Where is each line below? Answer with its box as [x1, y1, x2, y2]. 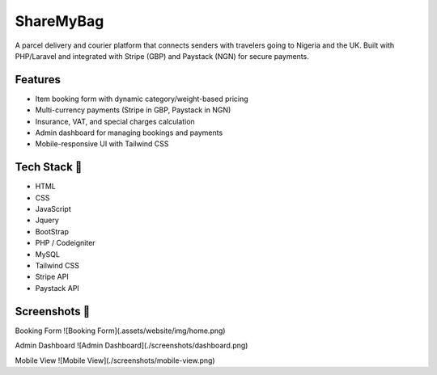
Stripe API [35, 272, 69, 282]
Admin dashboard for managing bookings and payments [35, 128, 223, 137]
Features [15, 73, 61, 86]
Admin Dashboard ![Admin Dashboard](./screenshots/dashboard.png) [15, 340, 248, 351]
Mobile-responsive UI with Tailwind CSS [35, 139, 169, 149]
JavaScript [35, 204, 72, 214]
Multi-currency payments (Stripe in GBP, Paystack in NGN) [35, 105, 231, 115]
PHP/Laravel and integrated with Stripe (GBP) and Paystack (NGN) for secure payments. [15, 51, 309, 61]
